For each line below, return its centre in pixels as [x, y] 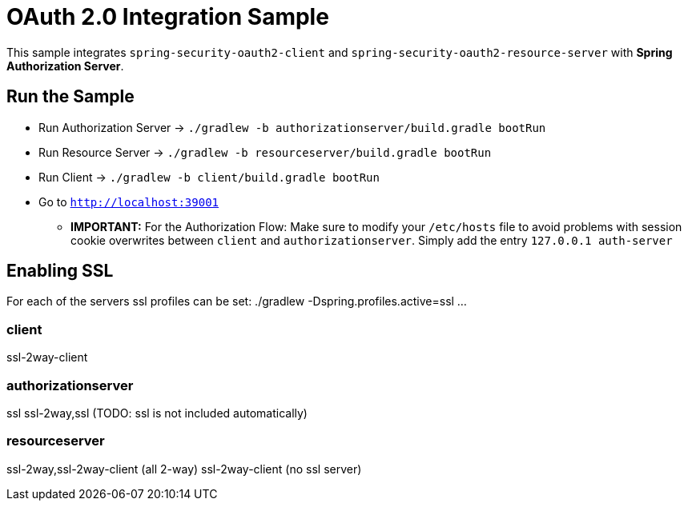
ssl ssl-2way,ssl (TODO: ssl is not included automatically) [157, 413]
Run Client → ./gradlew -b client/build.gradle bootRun [209, 177]
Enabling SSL [60, 271]
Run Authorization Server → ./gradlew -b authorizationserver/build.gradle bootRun [292, 127]
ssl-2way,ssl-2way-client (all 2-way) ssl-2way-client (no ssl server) [184, 469]
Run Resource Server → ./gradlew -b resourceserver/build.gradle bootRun [265, 152]
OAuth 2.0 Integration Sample [168, 17]
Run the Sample [70, 97]
